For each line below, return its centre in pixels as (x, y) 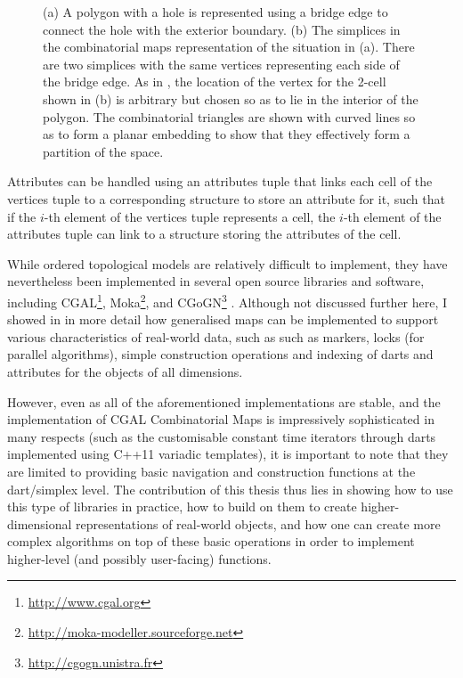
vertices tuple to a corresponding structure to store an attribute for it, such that (226, 198)
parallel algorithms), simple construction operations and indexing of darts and (220, 354)
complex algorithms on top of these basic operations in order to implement (211, 541)
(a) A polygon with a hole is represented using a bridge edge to (215, 12)
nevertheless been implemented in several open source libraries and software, (216, 281)
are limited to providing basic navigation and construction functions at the (211, 471)
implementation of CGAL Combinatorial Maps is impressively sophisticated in (221, 419)
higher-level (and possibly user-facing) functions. (139, 558)
